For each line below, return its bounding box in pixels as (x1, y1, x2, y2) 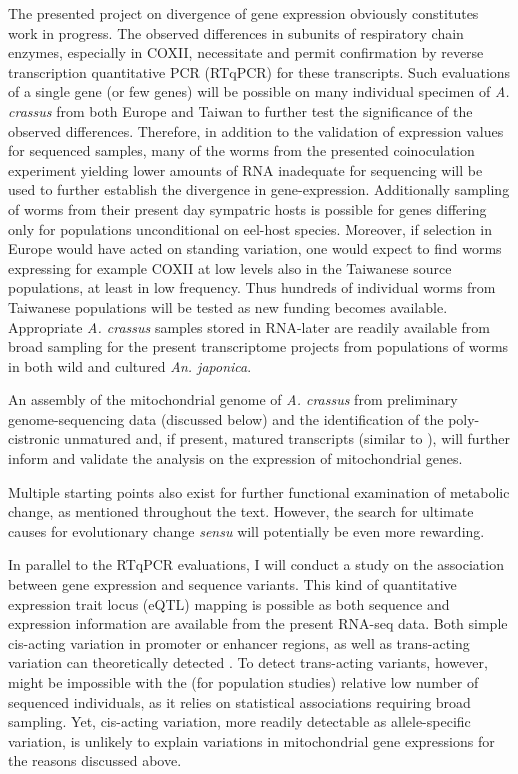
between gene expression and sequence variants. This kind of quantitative (8, 574, 457, 595)
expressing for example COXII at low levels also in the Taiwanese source (8, 257, 452, 278)
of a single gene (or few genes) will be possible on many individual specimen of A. (8, 81, 510, 102)
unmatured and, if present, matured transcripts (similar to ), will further (64, 428, 511, 449)
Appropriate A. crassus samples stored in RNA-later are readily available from (8, 316, 490, 337)
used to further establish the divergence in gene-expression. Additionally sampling (8, 179, 510, 200)
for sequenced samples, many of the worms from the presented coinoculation (8, 140, 475, 161)
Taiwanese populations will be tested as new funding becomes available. (8, 296, 448, 317)
